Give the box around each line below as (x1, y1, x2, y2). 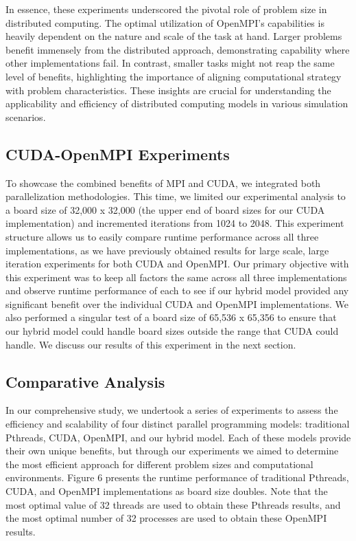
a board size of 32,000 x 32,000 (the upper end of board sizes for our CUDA (5, 202, 325, 217)
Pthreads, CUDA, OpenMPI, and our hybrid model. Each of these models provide (5, 430, 351, 444)
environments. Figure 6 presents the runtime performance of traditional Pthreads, (5, 470, 349, 485)
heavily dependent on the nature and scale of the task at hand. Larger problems (5, 29, 342, 43)
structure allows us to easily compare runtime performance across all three (5, 229, 319, 243)
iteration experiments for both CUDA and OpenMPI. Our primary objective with (5, 256, 349, 271)
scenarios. (5, 109, 46, 124)
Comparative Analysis (5, 371, 165, 392)
